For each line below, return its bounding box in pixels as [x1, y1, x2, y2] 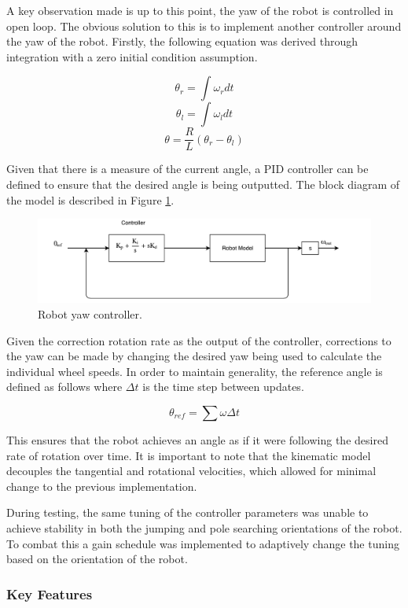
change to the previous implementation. [6, 477, 197, 494]
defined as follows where [6, 378, 123, 395]
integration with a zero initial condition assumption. [6, 48, 258, 64]
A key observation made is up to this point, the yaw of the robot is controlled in [6, 2, 394, 18]
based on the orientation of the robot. [6, 551, 188, 567]
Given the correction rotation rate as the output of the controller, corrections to [6, 332, 391, 348]
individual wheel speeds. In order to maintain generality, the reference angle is [6, 363, 383, 379]
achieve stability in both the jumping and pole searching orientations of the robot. [6, 519, 402, 536]
